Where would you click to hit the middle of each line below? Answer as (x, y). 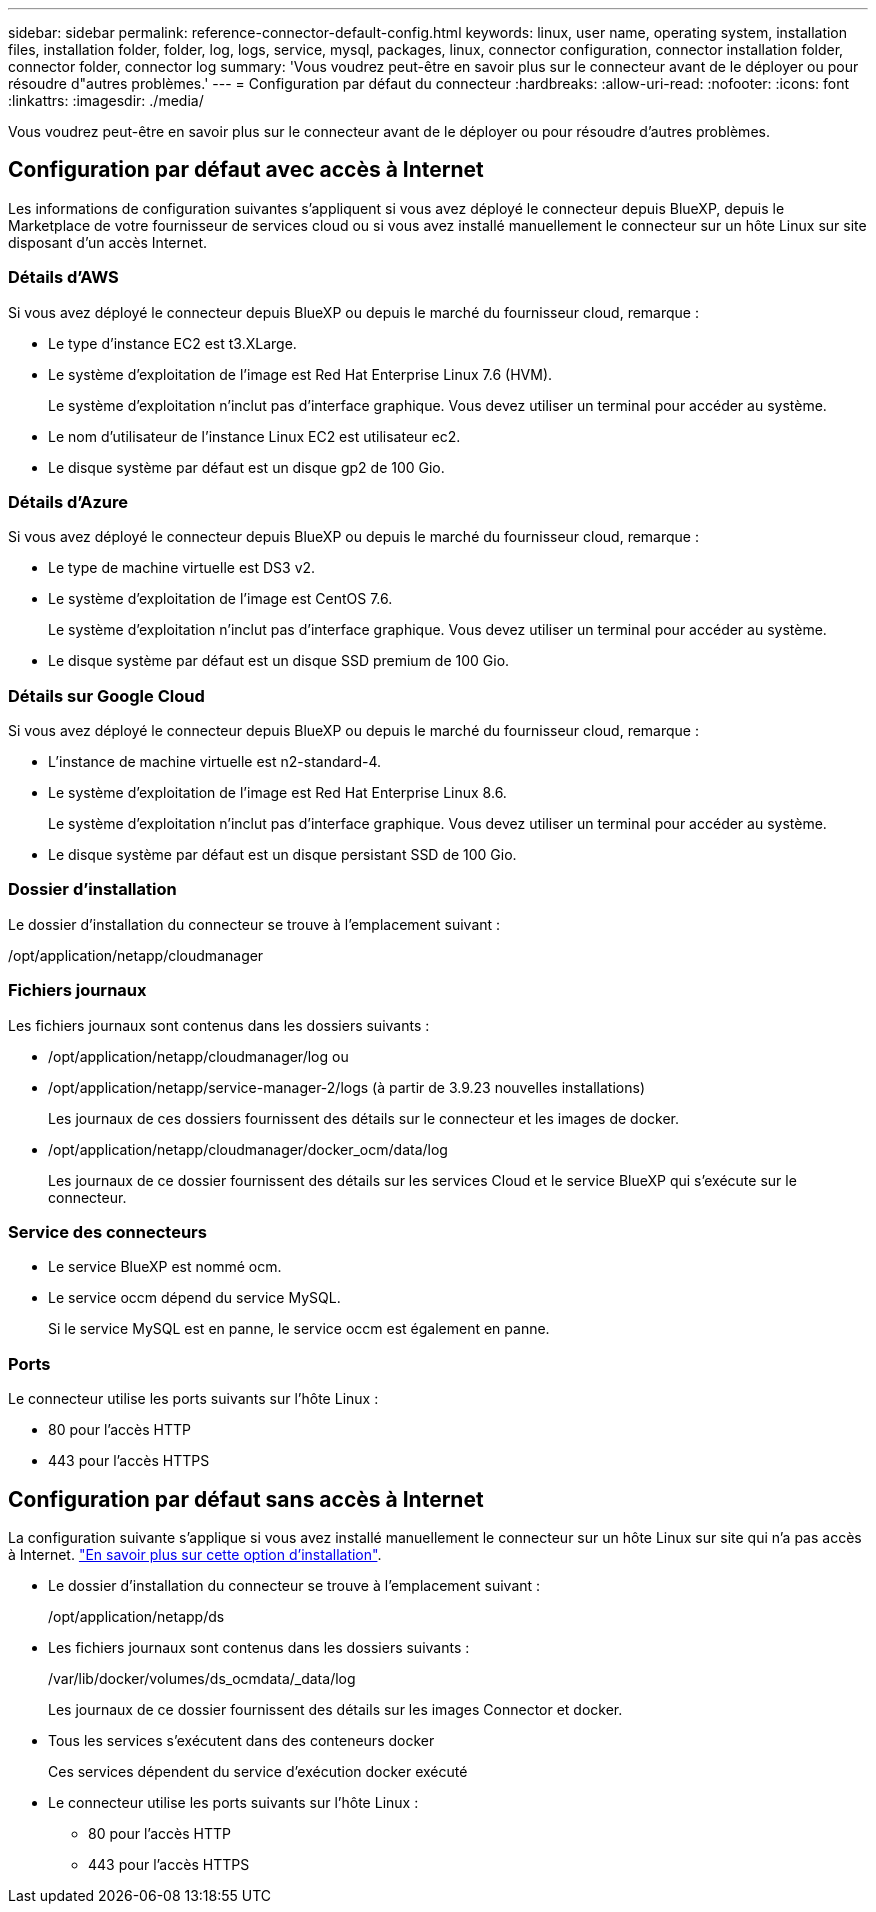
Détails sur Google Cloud (106, 695)
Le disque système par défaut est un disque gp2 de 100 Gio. (246, 467)
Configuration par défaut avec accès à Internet (246, 170)
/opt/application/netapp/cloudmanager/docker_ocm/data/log (248, 1149)
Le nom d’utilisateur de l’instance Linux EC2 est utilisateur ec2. (254, 436)
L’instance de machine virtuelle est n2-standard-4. (215, 762)
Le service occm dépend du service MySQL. (194, 1298)
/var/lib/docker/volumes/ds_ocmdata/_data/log (202, 1678)
